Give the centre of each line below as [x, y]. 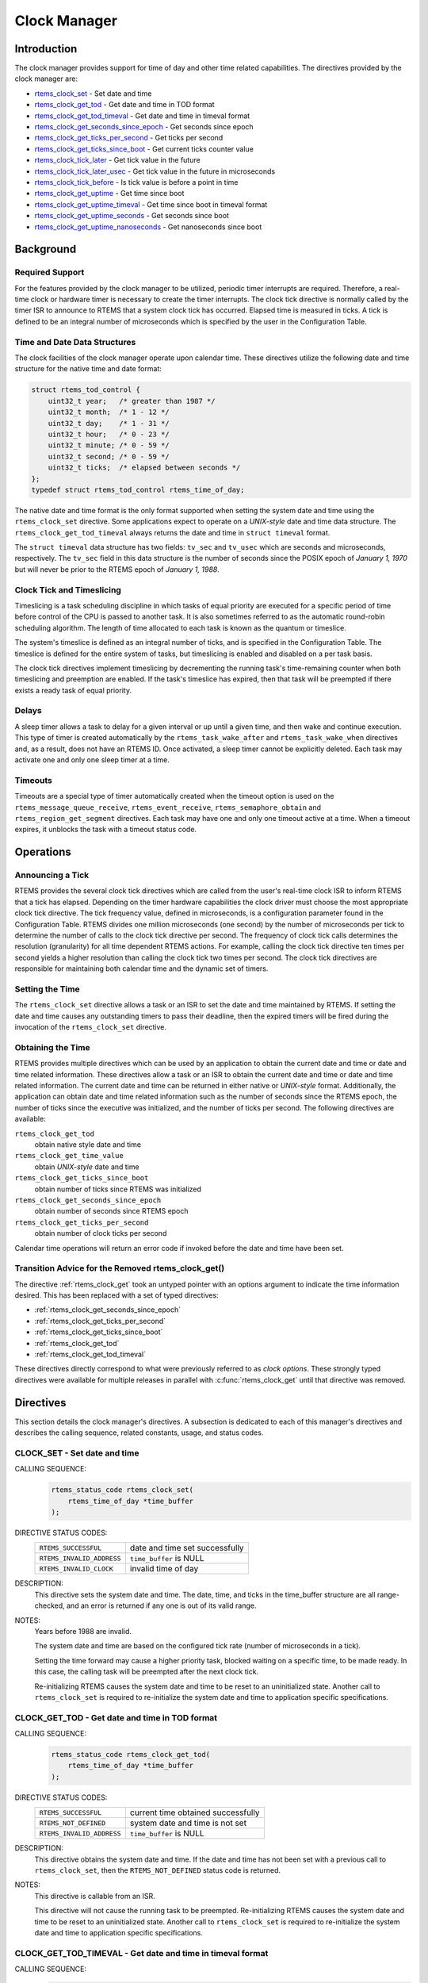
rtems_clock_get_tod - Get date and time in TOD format [124, 105]
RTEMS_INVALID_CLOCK [76, 1569]
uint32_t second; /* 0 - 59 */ [109, 456]
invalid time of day [164, 1569]
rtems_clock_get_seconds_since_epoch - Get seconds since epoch [144, 127]
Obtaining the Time [52, 1047]
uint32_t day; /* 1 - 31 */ [109, 423]
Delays [29, 711]
